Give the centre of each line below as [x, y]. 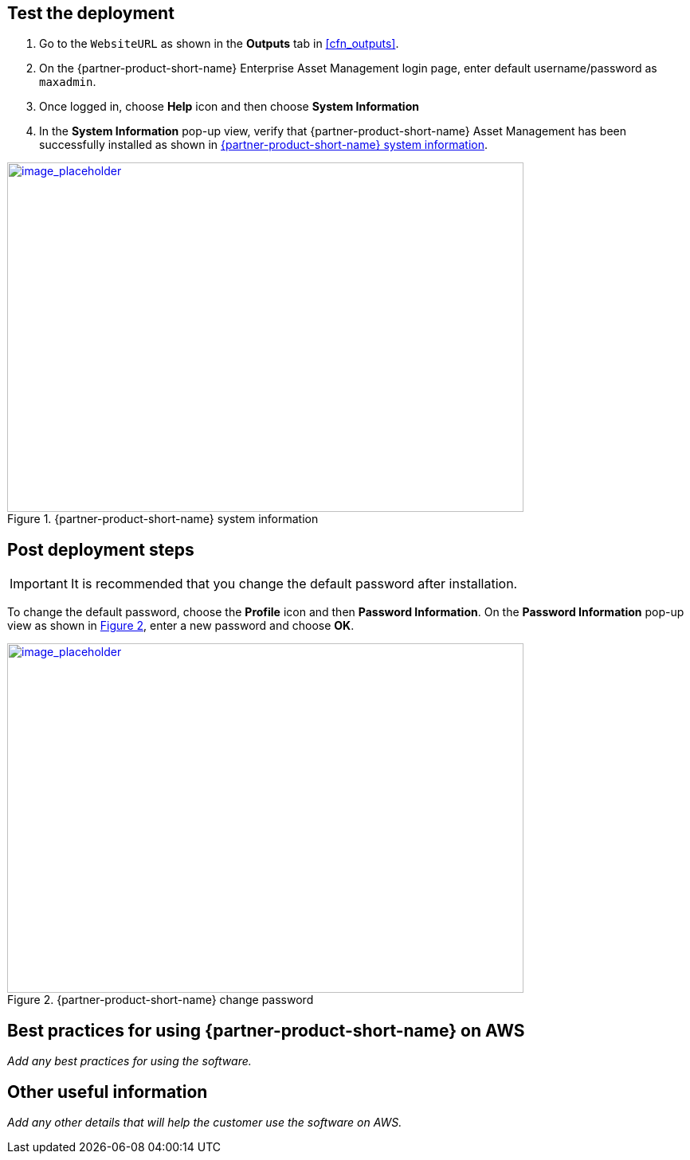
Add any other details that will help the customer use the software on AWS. [205, 1122]
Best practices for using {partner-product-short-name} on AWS [266, 1030]
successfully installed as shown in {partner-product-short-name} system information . [263, 145]
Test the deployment [91, 13]
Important [39, 584]
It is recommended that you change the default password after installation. [294, 584]
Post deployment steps [101, 549]
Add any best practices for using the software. [129, 1061]
